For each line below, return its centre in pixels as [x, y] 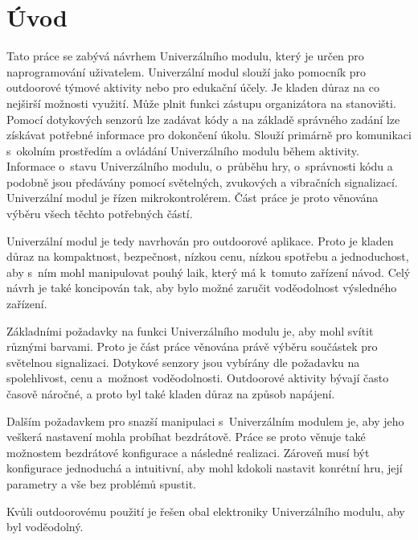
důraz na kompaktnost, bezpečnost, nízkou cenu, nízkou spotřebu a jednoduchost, [208, 256]
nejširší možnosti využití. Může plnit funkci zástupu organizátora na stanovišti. [201, 103]
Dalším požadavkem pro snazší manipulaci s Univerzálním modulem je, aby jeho [205, 420]
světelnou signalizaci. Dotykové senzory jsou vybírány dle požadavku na [183, 362]
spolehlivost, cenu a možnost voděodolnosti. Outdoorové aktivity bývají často [198, 378]
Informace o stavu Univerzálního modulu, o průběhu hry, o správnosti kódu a [200, 166]
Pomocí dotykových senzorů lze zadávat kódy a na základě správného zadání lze [203, 119]
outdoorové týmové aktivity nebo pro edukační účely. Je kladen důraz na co [193, 87]
